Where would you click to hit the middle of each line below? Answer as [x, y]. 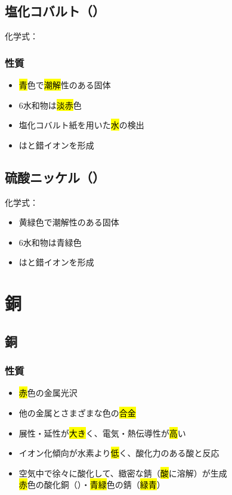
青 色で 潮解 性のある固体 [65, 85]
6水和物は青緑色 [50, 242]
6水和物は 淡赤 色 [50, 105]
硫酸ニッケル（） [55, 177]
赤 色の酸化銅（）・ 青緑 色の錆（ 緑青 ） [92, 485]
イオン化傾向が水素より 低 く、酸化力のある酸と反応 [119, 453]
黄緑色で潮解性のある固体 [69, 222]
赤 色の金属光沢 [48, 393]
